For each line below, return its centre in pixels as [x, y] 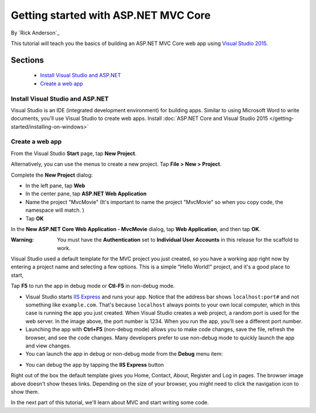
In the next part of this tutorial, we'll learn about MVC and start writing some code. [110, 402]
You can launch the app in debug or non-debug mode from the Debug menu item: [124, 354]
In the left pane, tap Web [55, 185]
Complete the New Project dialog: [52, 175]
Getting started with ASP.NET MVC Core [111, 15]
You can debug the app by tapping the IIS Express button [95, 364]
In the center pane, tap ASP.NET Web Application [86, 194]
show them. [25, 391]
